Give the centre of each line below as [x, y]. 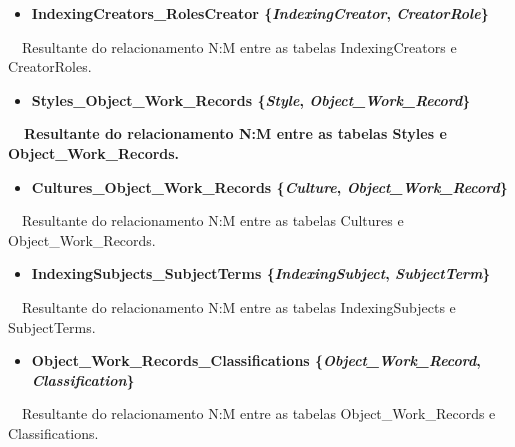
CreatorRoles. [50, 66]
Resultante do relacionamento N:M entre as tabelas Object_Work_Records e [258, 413]
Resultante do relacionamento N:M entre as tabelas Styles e [235, 133]
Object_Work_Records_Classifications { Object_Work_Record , [256, 360]
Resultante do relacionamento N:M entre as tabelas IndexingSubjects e [238, 306]
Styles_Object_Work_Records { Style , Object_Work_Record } [251, 99]
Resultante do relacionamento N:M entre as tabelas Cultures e [212, 220]
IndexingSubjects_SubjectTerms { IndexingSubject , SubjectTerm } [261, 273]
